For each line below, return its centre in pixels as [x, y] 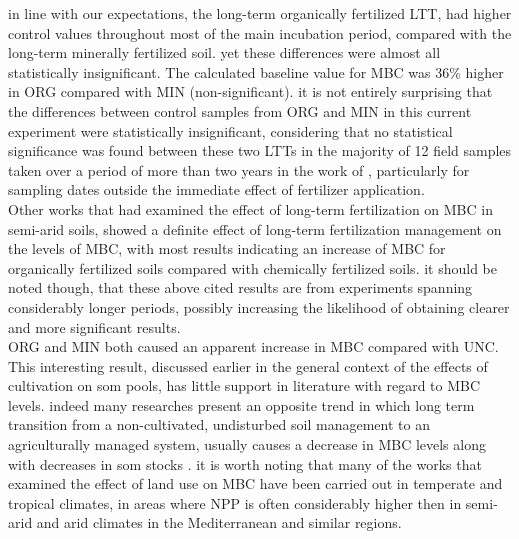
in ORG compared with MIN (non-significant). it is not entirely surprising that [250, 91]
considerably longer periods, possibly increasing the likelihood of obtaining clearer [259, 306]
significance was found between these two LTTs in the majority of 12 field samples [260, 150]
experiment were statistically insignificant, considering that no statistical [230, 130]
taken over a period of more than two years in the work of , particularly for [239, 169]
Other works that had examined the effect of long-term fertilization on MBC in [250, 208]
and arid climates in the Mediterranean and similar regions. [219, 522]
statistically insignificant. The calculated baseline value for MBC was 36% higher [256, 71]
